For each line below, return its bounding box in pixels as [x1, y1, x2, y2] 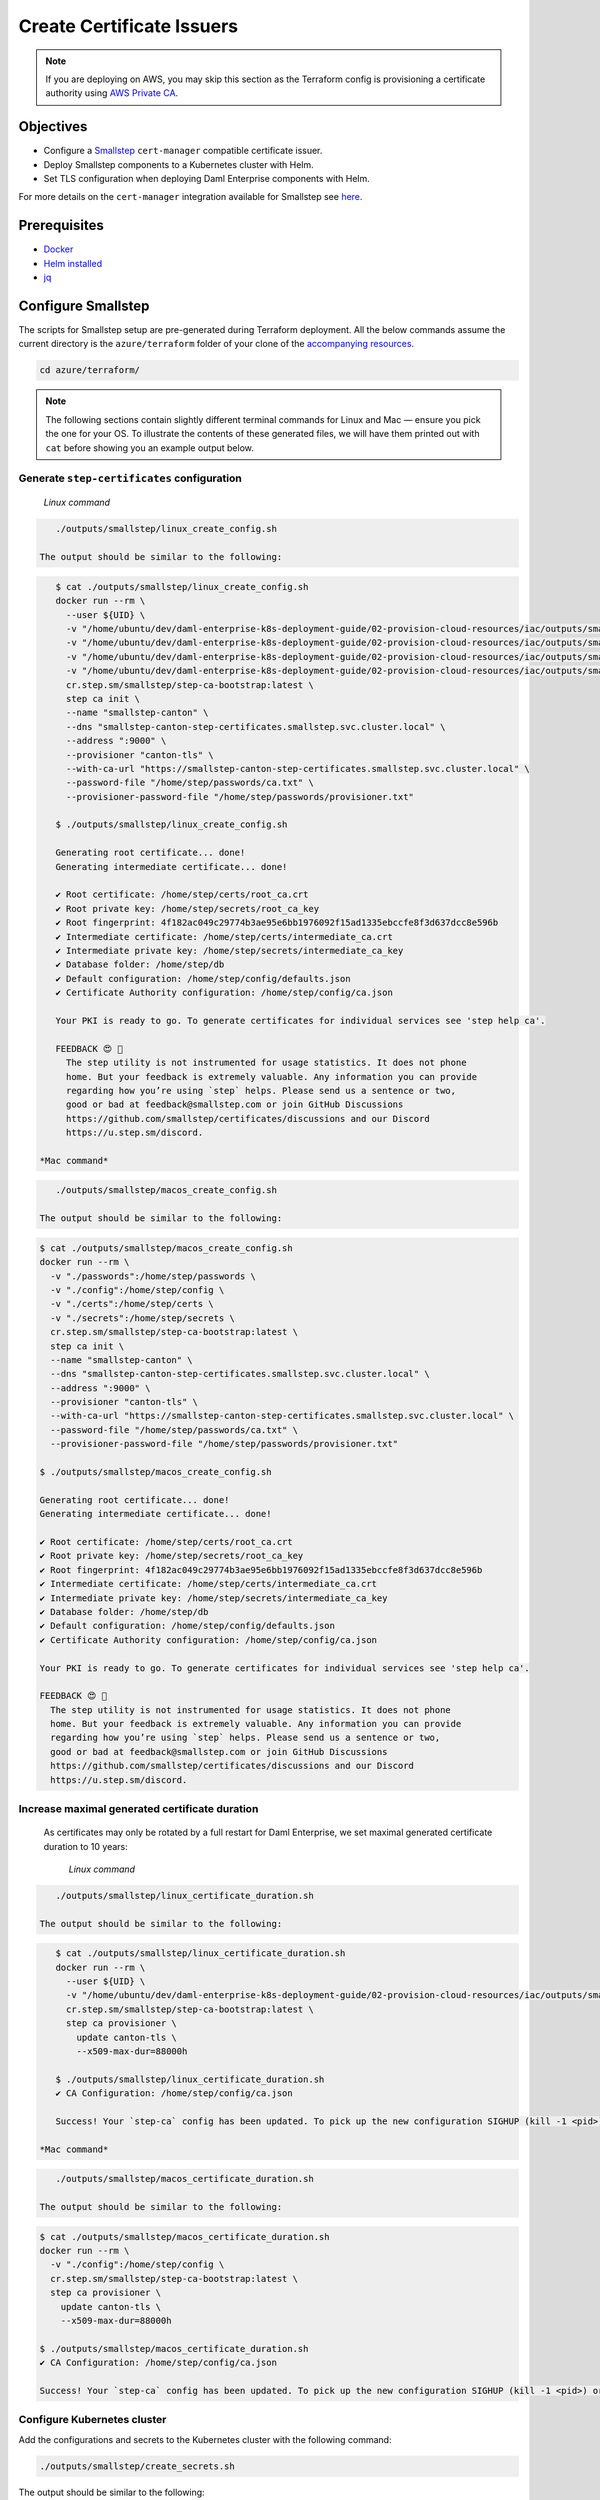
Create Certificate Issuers [18, 15, 239, 37]
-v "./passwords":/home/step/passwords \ [50, 1270, 257, 1282]
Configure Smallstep [18, 297, 150, 314]
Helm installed [43, 257, 103, 269]
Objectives [18, 118, 88, 135]
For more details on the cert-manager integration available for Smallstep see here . [18, 191, 363, 203]
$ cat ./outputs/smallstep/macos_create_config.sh [39, 1242, 294, 1254]
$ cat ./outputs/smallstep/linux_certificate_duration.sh [55, 1948, 346, 1959]
